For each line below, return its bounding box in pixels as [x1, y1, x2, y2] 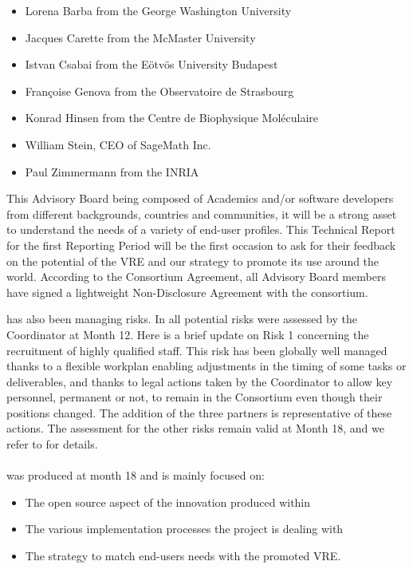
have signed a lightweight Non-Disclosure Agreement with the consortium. [6, 283, 368, 300]
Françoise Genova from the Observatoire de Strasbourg [25, 82, 294, 99]
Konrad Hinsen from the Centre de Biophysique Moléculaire [25, 109, 319, 126]
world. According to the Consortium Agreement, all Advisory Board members [6, 268, 386, 285]
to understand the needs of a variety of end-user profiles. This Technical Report [6, 221, 395, 238]
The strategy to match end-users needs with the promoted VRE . [25, 547, 341, 564]
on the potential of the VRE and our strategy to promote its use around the [6, 252, 380, 269]
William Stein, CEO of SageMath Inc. [25, 136, 211, 152]
